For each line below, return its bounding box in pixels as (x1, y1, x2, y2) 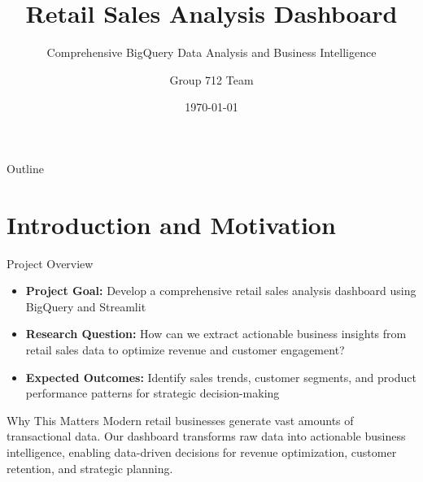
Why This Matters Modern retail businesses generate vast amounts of (7, 411, 354, 428)
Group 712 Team (169, 71, 254, 88)
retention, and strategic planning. (7, 459, 173, 476)
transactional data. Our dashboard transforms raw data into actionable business (7, 428, 406, 445)
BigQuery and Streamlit (25, 297, 146, 315)
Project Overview (7, 254, 94, 271)
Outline (7, 159, 44, 176)
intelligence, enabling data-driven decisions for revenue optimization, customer (7, 443, 397, 460)
